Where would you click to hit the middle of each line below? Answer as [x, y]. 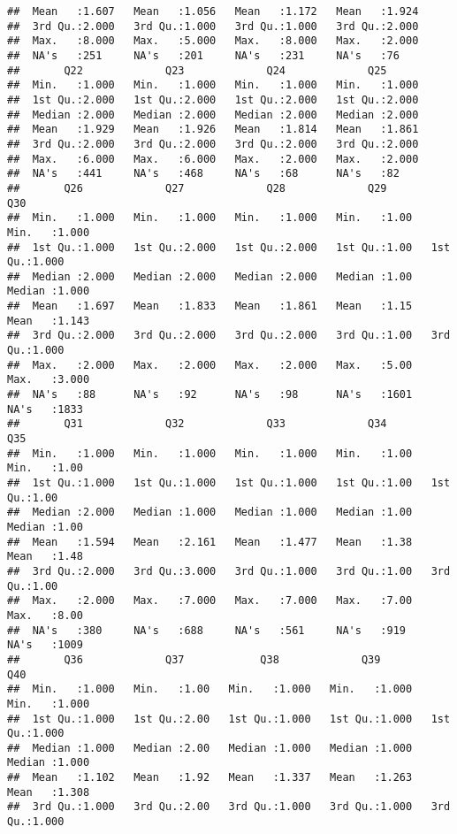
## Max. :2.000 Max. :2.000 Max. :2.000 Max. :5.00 [210, 365]
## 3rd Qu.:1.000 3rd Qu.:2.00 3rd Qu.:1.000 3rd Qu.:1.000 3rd [229, 807]
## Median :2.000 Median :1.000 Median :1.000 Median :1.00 [210, 513]
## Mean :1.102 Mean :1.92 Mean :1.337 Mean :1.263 [210, 778]
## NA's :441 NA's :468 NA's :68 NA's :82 [203, 174]
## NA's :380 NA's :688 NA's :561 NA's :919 [207, 630]
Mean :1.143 [49, 321]
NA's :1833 [45, 409]
